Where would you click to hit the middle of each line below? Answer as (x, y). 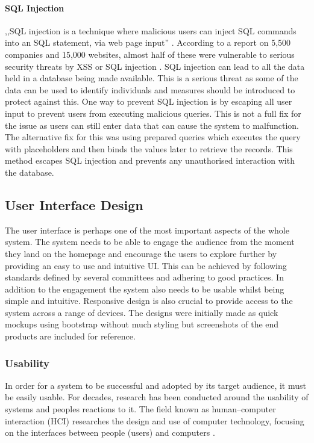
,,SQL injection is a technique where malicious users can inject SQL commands (151, 30)
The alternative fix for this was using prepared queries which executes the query (153, 137)
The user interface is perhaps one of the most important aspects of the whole (147, 230)
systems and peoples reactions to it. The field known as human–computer (140, 409)
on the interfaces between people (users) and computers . (110, 432)
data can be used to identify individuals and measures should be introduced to (150, 89)
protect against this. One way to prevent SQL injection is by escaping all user (149, 101)
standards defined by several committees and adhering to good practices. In (144, 277)
